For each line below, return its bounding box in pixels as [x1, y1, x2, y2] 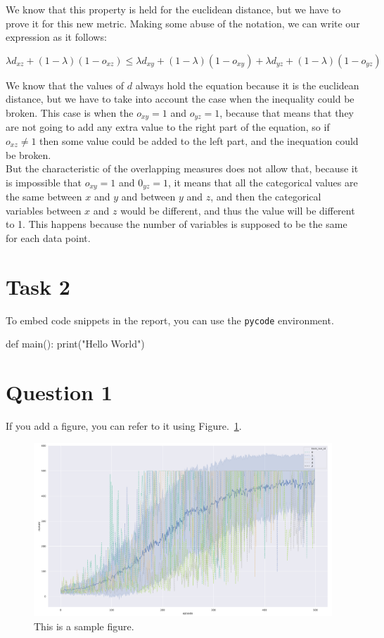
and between [121, 189, 176, 204]
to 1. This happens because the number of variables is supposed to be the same [6, 217, 347, 231]
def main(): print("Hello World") [6, 336, 145, 351]
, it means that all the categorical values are [168, 174, 358, 189]
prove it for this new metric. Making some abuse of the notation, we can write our [6, 15, 360, 30]
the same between [6, 189, 82, 204]
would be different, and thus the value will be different [120, 203, 355, 217]
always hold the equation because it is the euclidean [135, 77, 359, 92]
